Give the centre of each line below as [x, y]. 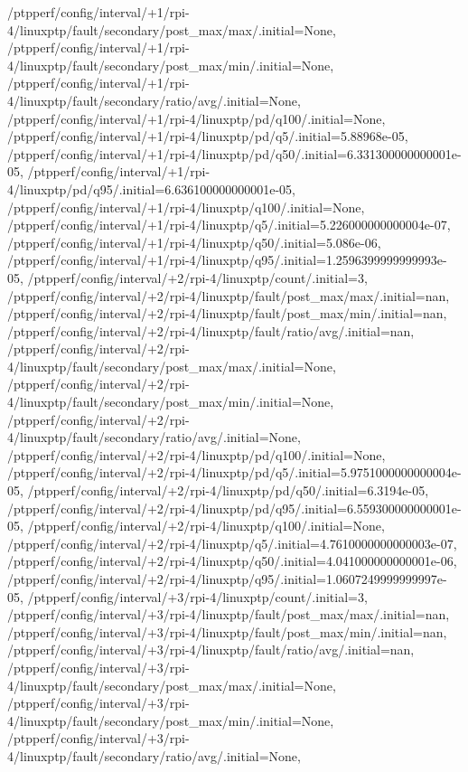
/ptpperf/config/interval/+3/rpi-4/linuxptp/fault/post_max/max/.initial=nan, [229, 614]
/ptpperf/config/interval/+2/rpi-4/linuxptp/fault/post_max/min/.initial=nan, [227, 313]
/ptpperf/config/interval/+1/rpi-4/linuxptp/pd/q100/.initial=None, [197, 118]
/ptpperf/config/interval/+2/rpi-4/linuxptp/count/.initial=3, [197, 277]
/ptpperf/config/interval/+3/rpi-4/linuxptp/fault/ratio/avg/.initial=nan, [211, 650]
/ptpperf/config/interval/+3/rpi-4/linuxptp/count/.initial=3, [197, 596]
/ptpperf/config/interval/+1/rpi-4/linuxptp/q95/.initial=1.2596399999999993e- [227, 260]
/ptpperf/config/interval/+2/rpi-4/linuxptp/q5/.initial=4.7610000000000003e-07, [232, 543]
